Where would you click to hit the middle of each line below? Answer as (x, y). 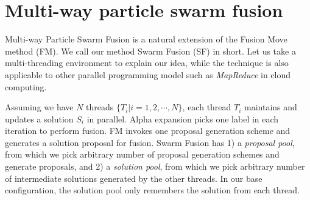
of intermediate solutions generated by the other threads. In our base (134, 178)
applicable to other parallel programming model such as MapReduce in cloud (148, 74)
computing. (26, 86)
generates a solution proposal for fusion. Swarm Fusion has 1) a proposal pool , (150, 142)
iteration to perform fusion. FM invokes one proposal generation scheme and (148, 131)
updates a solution (39, 118)
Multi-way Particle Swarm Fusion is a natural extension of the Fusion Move (146, 39)
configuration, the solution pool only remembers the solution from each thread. (152, 190)
